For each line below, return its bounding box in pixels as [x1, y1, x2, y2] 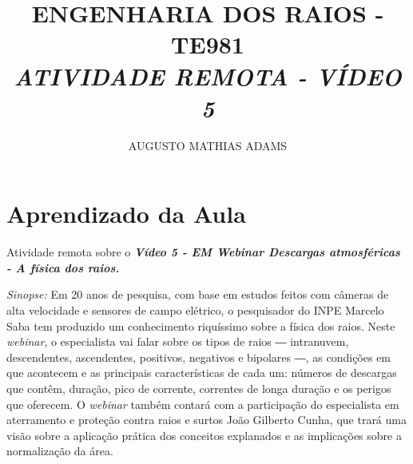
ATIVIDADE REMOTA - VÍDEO [14, 59, 402, 93]
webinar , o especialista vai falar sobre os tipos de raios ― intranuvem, [6, 333, 349, 350]
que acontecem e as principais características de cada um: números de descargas [6, 364, 397, 381]
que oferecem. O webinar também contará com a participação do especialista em [6, 395, 399, 412]
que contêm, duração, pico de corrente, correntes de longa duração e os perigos [6, 379, 391, 396]
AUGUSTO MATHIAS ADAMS [128, 137, 288, 153]
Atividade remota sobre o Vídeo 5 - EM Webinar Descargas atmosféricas [6, 244, 400, 260]
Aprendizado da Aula [6, 197, 246, 230]
